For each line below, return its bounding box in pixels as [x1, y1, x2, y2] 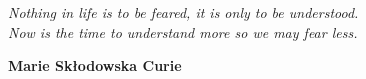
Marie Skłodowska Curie [8, 55, 182, 76]
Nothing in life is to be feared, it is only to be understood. [8, 2, 359, 22]
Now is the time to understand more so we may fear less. [8, 21, 358, 42]
